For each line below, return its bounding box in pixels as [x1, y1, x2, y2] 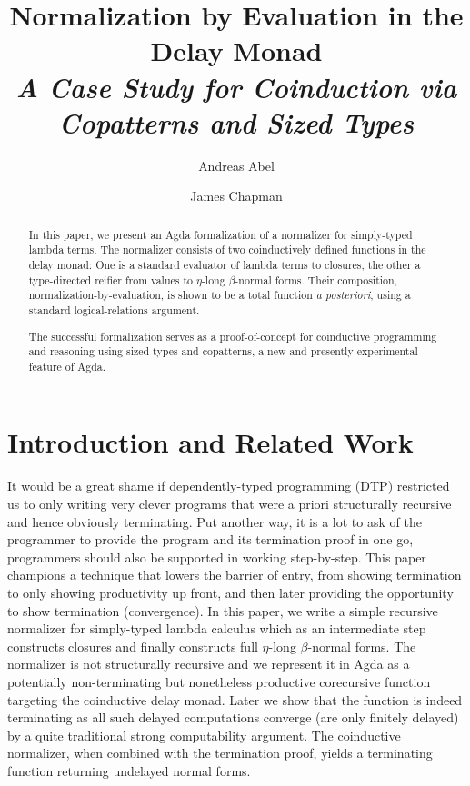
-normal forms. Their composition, [235, 272, 397, 287]
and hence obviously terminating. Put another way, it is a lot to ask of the [7, 512, 422, 531]
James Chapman [190, 186, 283, 205]
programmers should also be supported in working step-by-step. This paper [7, 547, 426, 566]
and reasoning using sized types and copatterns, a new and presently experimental [28, 343, 418, 359]
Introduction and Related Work [7, 423, 414, 461]
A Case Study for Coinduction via [15, 67, 457, 105]
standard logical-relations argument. [28, 302, 200, 317]
